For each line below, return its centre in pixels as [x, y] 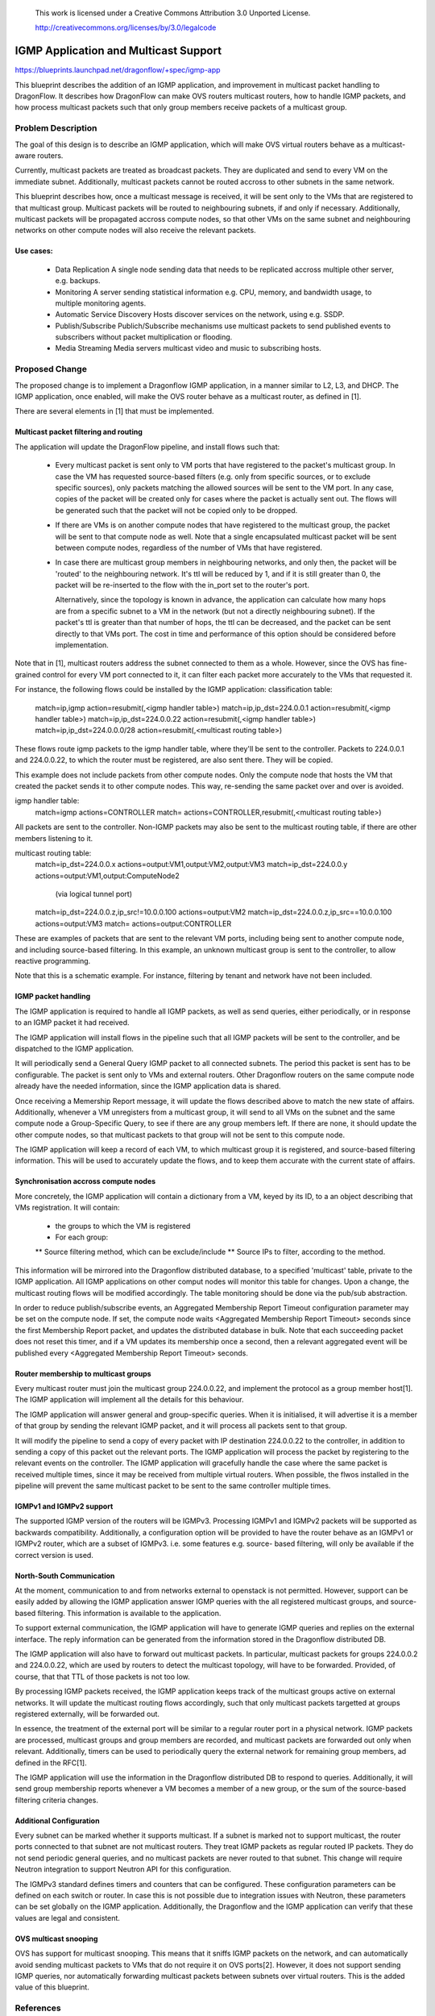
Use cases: [34, 251]
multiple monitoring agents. [101, 303]
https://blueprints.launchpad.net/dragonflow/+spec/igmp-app [118, 70]
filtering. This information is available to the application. [129, 1613]
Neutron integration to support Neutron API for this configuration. [123, 1869]
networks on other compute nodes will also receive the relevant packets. [136, 231]
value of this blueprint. [52, 1987]
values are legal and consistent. [68, 1918]
